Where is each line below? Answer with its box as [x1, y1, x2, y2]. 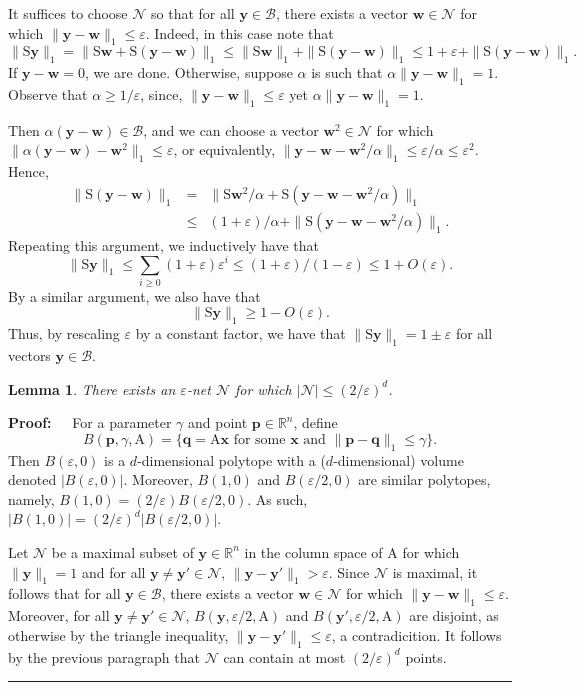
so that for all [151, 3, 235, 23]
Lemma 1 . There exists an [8, 378, 176, 399]
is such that [311, 62, 383, 83]
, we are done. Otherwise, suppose [84, 62, 293, 83]
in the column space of [244, 541, 383, 562]
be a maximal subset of [51, 541, 194, 562]
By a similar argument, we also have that [8, 285, 261, 306]
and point [188, 412, 248, 433]
